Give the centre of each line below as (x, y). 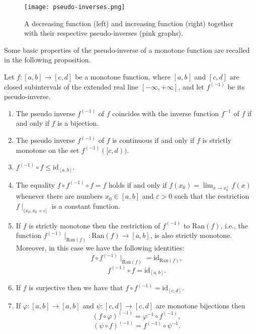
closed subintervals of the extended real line (71, 86)
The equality (35, 184)
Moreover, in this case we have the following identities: (100, 248)
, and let (191, 86)
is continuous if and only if (153, 140)
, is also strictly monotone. (191, 235)
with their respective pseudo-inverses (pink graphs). (104, 33)
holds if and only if (138, 184)
